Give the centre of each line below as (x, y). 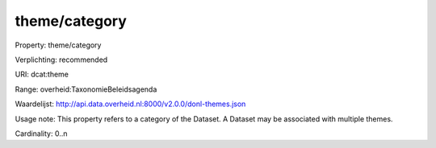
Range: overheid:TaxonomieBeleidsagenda (86, 89)
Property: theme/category (58, 45)
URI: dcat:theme (42, 74)
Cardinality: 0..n (41, 134)
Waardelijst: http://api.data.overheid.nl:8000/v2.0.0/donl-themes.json (130, 104)
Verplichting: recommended (61, 60)
